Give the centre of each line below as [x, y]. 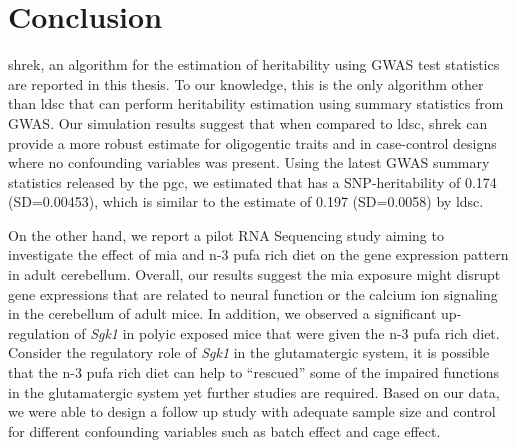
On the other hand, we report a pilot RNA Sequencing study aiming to [226, 234]
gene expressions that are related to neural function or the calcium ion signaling [253, 293]
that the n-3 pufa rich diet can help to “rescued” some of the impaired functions [254, 372]
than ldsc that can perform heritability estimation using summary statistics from [256, 103]
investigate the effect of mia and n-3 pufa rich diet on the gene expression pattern [258, 254]
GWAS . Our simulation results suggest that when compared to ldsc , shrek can [248, 122]
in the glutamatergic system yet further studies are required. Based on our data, [254, 391]
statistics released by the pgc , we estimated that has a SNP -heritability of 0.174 [252, 181]
